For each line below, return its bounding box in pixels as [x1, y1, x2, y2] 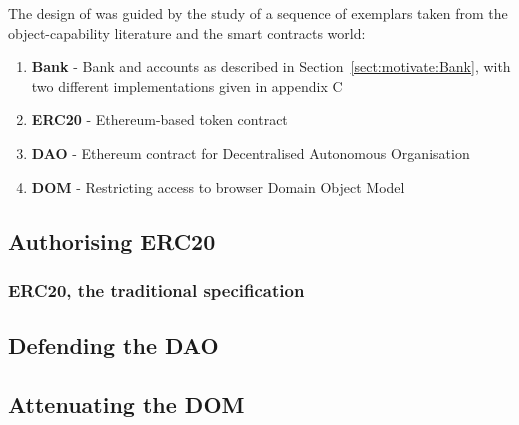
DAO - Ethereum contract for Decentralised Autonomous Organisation [31, 142, 470, 163]
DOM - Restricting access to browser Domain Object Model [31, 176, 405, 197]
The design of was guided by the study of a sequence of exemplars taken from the [8, 3, 508, 23]
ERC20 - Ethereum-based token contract [31, 109, 288, 130]
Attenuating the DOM [8, 388, 245, 419]
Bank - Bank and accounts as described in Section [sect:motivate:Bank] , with [31, 56, 511, 77]
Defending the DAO [8, 330, 219, 361]
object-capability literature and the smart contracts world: [8, 22, 366, 43]
